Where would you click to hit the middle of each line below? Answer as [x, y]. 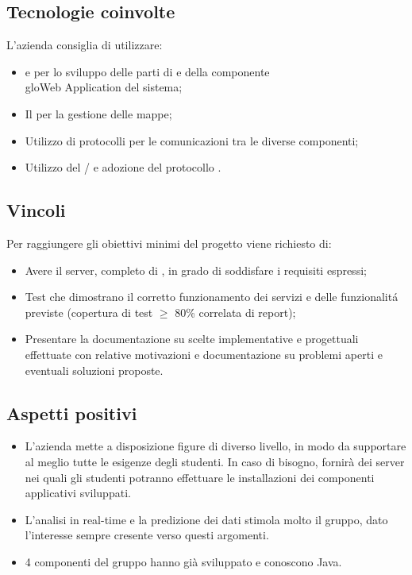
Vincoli [36, 210]
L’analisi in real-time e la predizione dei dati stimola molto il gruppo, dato [206, 519]
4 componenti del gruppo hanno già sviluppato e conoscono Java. [183, 561]
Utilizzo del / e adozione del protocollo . [123, 167]
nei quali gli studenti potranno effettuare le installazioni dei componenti [200, 477]
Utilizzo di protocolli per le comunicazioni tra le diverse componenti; [192, 140]
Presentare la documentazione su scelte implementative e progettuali [192, 339]
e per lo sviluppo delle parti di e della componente [147, 71]
